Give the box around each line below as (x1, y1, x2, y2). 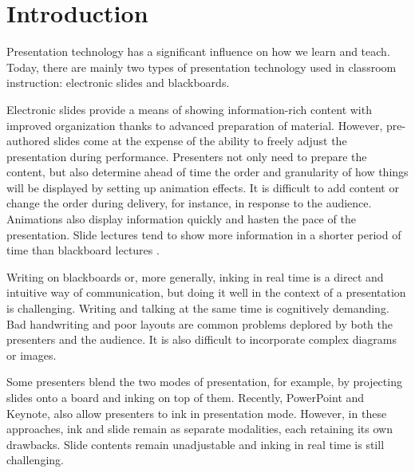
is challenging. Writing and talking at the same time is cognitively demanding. (6, 300, 389, 317)
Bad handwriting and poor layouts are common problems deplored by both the (6, 315, 393, 332)
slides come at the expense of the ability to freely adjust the (53, 132, 347, 149)
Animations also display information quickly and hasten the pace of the (6, 211, 356, 227)
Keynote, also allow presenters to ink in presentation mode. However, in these (6, 404, 387, 421)
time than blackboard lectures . (6, 242, 160, 258)
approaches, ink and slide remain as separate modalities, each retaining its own (6, 420, 393, 437)
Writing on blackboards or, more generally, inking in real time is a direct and (6, 268, 384, 285)
